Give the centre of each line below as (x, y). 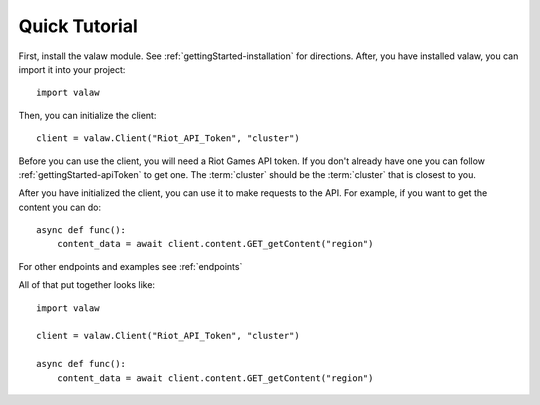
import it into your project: (72, 69)
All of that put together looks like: (86, 285)
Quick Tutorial (78, 26)
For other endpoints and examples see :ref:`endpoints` (130, 266)
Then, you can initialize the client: (87, 115)
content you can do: (60, 207)
